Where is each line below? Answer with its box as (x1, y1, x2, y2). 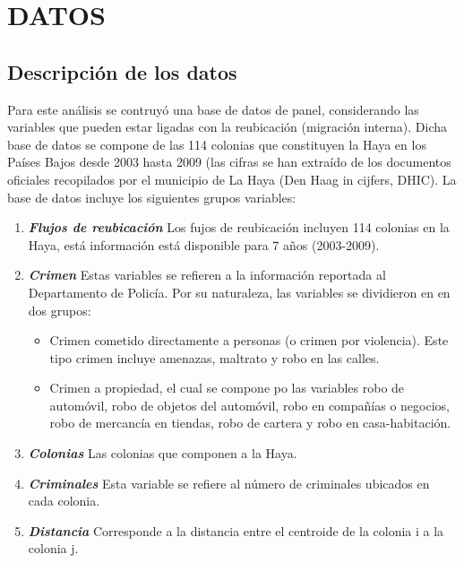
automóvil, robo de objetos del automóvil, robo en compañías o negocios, (49, 395, 450, 414)
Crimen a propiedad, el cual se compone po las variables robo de (49, 378, 405, 397)
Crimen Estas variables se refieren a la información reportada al (28, 265, 386, 284)
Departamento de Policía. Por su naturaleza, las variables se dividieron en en (28, 282, 451, 301)
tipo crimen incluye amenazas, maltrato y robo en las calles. (49, 348, 380, 367)
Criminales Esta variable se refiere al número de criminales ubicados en (28, 473, 430, 492)
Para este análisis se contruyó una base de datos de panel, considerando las (7, 100, 419, 118)
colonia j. (28, 539, 79, 558)
